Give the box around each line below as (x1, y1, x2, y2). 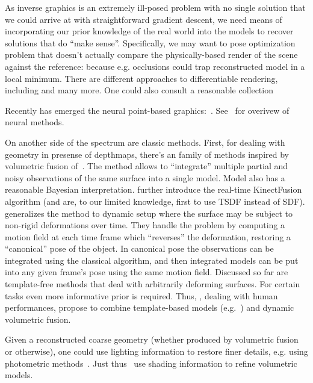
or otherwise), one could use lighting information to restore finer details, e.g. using (5, 345, 308, 358)
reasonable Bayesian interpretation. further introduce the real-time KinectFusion (5, 183, 302, 196)
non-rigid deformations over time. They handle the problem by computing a (5, 219, 285, 231)
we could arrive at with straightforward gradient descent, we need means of (5, 13, 282, 25)
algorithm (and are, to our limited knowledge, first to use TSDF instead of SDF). (5, 195, 305, 207)
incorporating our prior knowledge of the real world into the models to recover (5, 25, 294, 37)
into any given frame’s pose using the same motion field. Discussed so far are (5, 266, 288, 278)
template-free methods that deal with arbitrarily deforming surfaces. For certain (5, 278, 300, 290)
